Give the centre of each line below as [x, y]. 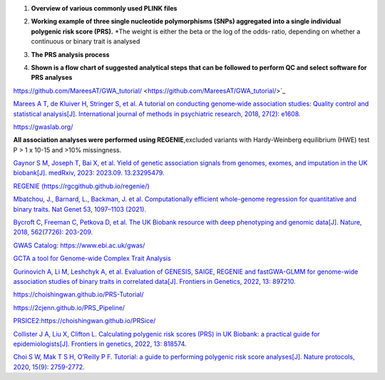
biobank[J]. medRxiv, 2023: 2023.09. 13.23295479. [89, 173]
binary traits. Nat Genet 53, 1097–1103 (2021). [79, 209]
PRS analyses [52, 78]
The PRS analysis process [70, 54]
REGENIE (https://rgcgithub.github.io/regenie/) [81, 186]
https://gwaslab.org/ [43, 127]
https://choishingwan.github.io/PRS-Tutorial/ [78, 294]
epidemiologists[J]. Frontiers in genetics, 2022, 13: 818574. [100, 344]
